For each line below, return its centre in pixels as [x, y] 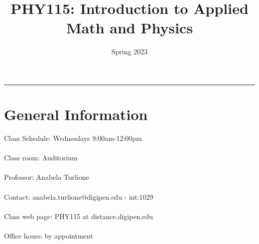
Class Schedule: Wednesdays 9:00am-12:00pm [73, 138]
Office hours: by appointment [49, 235]
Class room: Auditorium [41, 158]
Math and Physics [129, 28]
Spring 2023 [129, 52]
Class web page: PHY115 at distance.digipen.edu [79, 216]
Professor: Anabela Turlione [47, 177]
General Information [76, 114]
